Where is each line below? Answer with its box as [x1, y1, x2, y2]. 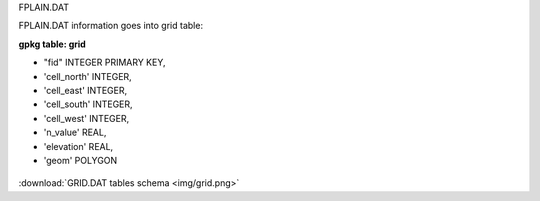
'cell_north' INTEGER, [43, 70, 132, 82]
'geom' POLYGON [43, 154, 118, 166]
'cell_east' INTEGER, [43, 84, 128, 96]
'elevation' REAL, [43, 140, 114, 152]
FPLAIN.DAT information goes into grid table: [18, 20, 204, 32]
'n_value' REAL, [43, 126, 107, 139]
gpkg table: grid [18, 38, 87, 50]
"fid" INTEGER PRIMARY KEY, [43, 56, 166, 69]
